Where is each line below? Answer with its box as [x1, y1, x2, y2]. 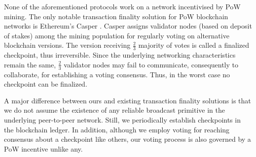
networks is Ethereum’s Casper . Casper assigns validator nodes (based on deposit [4, 21, 252, 31]
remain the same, [4, 59, 56, 69]
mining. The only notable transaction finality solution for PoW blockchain [4, 11, 228, 21]
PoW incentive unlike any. [4, 143, 83, 154]
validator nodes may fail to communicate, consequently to [64, 59, 239, 69]
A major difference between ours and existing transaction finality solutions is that [4, 95, 251, 105]
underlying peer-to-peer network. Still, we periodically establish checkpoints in [4, 115, 241, 125]
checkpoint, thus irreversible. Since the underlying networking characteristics [4, 50, 236, 60]
